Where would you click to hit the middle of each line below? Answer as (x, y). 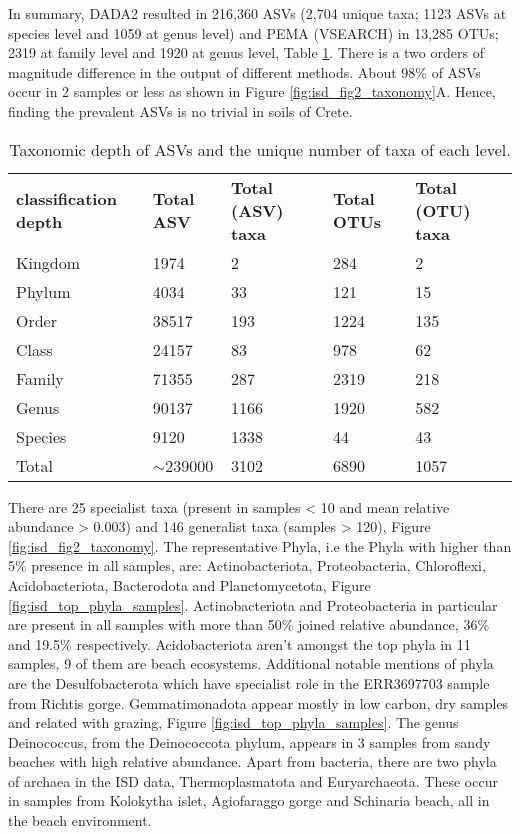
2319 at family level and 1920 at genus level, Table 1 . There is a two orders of (246, 52)
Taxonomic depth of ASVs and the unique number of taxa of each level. (260, 149)
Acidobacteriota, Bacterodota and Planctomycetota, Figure (189, 584)
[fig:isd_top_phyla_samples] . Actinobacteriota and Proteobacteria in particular (253, 604)
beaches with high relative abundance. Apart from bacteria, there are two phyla (252, 761)
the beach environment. (80, 820)
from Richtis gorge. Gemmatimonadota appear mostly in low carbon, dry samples (258, 702)
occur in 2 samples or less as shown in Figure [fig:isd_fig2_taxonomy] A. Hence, (252, 91)
